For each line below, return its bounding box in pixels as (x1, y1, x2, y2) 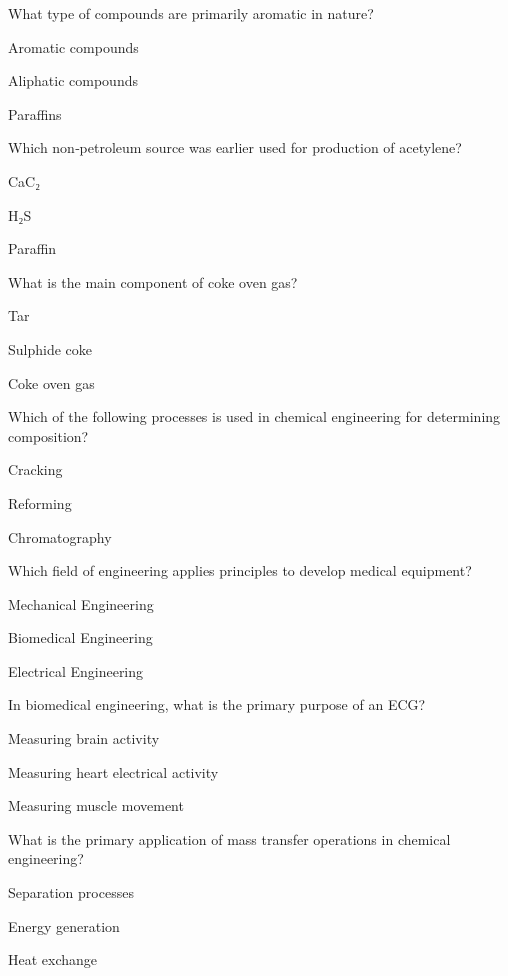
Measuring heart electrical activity (8, 761, 219, 782)
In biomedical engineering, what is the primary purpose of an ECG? (8, 694, 426, 715)
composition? (8, 425, 89, 446)
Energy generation (8, 915, 120, 936)
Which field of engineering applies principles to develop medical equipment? (8, 560, 472, 581)
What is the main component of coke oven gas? (8, 271, 298, 292)
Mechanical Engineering (8, 593, 154, 614)
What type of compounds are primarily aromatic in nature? (8, 3, 374, 23)
